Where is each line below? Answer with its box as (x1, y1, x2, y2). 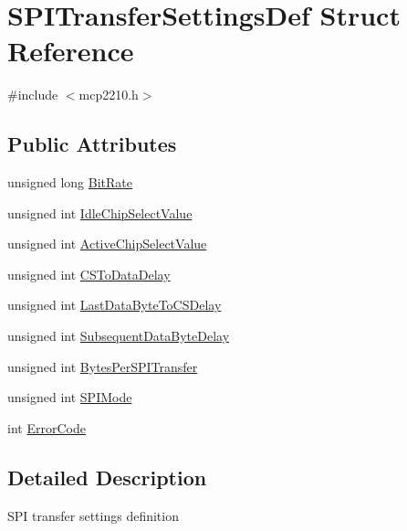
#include (7, 85, 58, 104)
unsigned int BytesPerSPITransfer (7, 356, 198, 376)
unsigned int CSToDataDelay (7, 264, 171, 283)
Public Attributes (7, 130, 177, 158)
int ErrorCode (7, 418, 86, 437)
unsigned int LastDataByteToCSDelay (7, 295, 222, 314)
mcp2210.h (78, 85, 139, 104)
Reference (7, 32, 134, 69)
